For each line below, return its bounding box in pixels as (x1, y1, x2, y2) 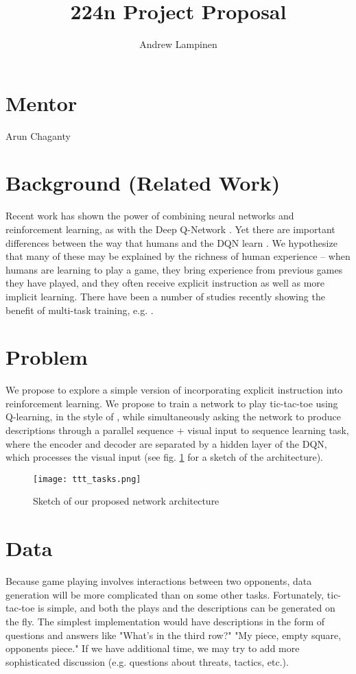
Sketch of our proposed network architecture (33, 494, 219, 508)
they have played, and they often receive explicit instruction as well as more (5, 276, 325, 290)
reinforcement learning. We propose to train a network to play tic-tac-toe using (5, 396, 338, 410)
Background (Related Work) (5, 169, 281, 197)
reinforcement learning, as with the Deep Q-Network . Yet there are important (5, 221, 335, 236)
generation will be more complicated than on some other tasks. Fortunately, (5, 587, 324, 601)
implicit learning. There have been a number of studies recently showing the (5, 289, 325, 303)
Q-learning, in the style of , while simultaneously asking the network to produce (5, 409, 341, 424)
